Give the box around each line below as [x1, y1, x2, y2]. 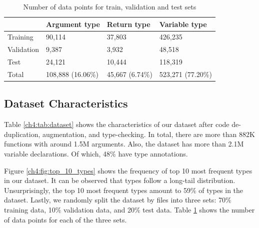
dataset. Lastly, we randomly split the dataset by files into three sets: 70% [4, 194, 231, 205]
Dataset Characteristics [4, 95, 128, 111]
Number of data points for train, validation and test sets [23, 1, 196, 11]
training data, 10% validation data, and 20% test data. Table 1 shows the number [4, 204, 255, 215]
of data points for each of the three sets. [4, 214, 127, 224]
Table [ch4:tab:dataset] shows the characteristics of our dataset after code [4, 119, 229, 129]
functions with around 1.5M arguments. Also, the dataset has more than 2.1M [4, 138, 244, 149]
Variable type [159, 18, 207, 29]
